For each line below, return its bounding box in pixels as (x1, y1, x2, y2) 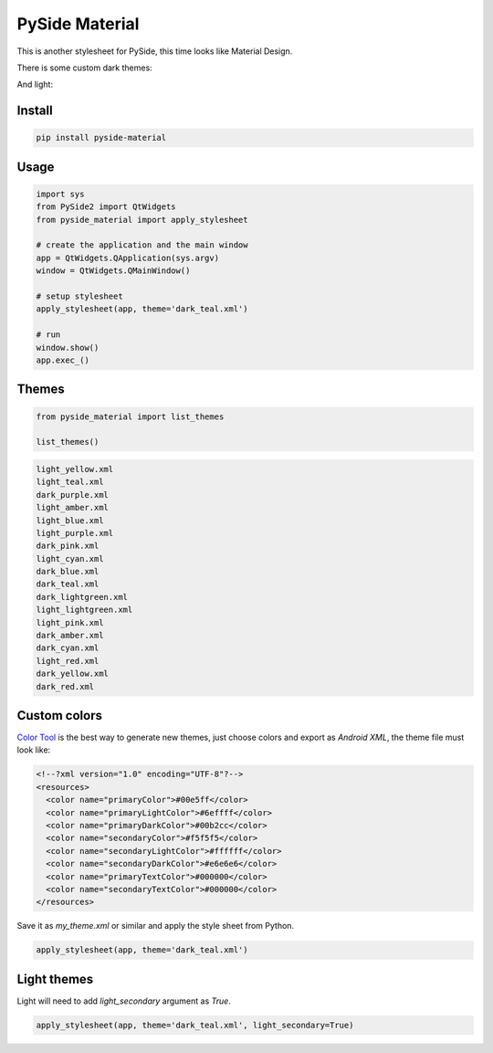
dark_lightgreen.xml (36, 592, 128, 602)
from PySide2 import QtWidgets (36, 202, 177, 212)
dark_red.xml (36, 681, 95, 691)
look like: (16, 744, 51, 755)
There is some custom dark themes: (16, 62, 152, 73)
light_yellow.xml (36, 464, 114, 474)
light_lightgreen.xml (36, 605, 133, 616)
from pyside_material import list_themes (36, 411, 225, 422)
